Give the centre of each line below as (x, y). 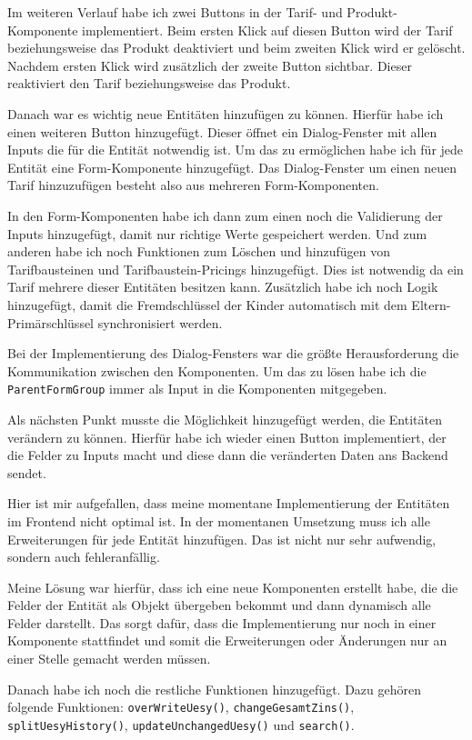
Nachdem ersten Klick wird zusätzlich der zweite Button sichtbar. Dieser (210, 65)
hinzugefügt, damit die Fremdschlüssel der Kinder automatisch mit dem (207, 304)
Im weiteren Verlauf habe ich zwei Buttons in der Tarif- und (175, 12)
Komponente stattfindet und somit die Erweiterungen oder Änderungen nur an (227, 640)
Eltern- (431, 304)
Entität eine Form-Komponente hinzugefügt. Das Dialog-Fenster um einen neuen (232, 167)
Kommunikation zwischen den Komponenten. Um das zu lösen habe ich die (217, 370)
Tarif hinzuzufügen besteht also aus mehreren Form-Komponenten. (193, 185)
